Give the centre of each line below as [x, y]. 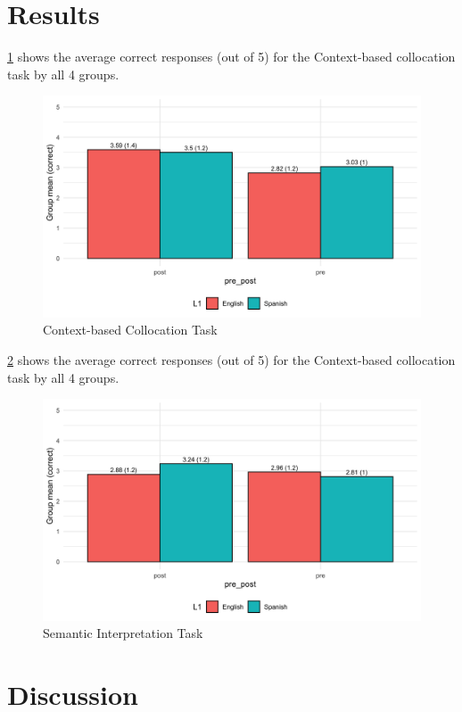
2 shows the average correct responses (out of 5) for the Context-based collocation [231, 359]
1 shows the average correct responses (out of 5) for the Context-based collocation [231, 57]
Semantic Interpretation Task [123, 633]
